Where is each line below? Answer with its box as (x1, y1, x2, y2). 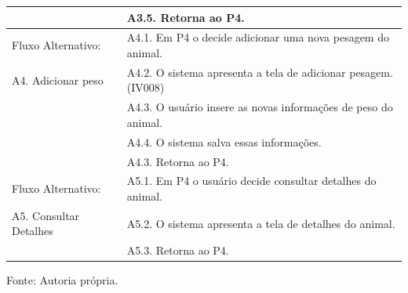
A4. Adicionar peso (12, 71, 104, 88)
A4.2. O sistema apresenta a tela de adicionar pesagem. (126, 63, 393, 80)
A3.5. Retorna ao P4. (126, 9, 245, 25)
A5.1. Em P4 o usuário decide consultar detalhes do (126, 172, 377, 189)
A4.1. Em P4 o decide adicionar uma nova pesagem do (126, 29, 389, 45)
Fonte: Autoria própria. (6, 272, 118, 288)
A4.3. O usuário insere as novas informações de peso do (126, 99, 393, 115)
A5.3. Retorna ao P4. (126, 242, 229, 259)
